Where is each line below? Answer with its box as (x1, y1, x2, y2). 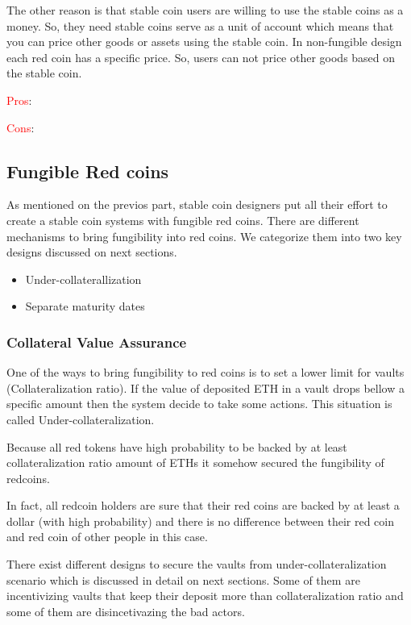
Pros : (6, 91, 32, 108)
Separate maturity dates (25, 298, 145, 315)
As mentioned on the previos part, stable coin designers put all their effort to (6, 196, 388, 213)
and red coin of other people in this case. (6, 528, 208, 545)
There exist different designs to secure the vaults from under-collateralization (6, 556, 387, 573)
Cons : (6, 119, 35, 135)
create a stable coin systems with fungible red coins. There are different (6, 211, 359, 228)
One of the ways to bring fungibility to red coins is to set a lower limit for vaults (6, 364, 405, 381)
